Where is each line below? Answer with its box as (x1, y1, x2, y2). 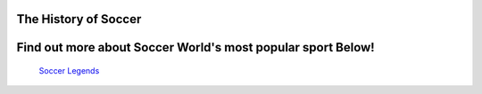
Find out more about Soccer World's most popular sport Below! (16, 40, 375, 55)
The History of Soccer (16, 12, 142, 27)
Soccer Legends (38, 66, 100, 76)
